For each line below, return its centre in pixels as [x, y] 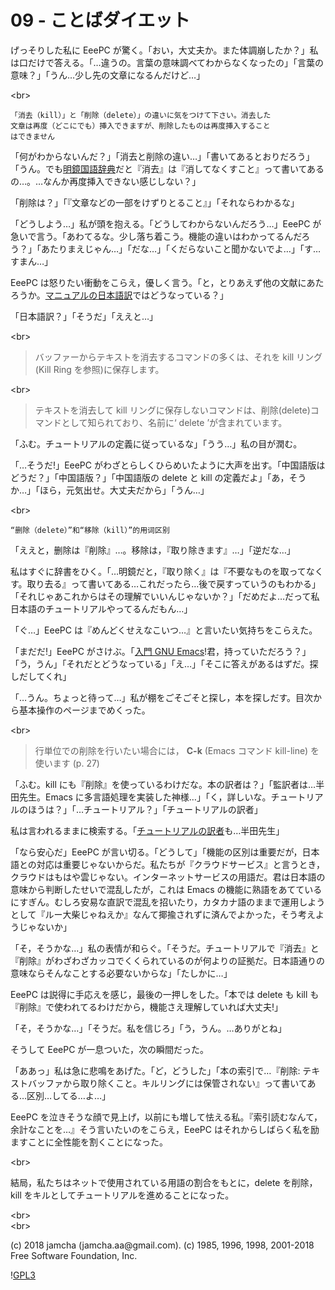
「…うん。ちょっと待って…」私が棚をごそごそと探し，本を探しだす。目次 [162, 697]
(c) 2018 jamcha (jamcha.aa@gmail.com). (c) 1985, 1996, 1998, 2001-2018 [162, 1245]
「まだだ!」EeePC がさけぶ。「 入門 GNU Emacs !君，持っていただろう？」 [161, 651]
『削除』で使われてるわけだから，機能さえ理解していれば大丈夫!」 [147, 1007]
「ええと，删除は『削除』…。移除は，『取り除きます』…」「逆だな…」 [153, 550]
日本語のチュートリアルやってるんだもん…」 [101, 608]
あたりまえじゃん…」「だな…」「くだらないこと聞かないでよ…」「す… [180, 248]
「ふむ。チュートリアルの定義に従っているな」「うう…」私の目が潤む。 [156, 443]
